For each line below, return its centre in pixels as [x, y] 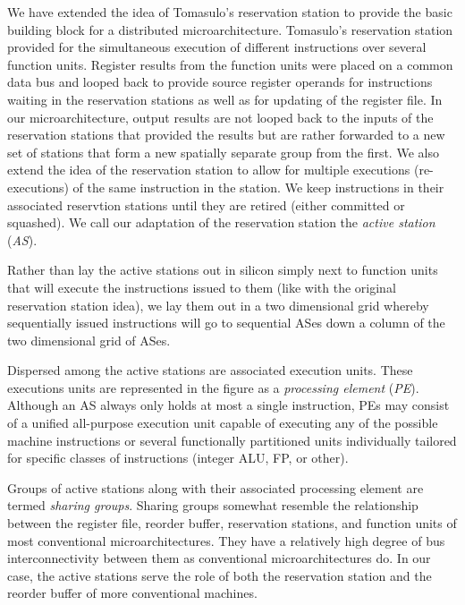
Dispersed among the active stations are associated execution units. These [210, 370]
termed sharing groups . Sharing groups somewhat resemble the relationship [213, 505]
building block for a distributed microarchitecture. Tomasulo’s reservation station [230, 29]
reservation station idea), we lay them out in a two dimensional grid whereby [218, 305]
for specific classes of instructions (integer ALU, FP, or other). [178, 458]
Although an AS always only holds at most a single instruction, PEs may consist [228, 405]
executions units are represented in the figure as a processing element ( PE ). [213, 387]
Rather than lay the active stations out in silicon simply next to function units [223, 270]
